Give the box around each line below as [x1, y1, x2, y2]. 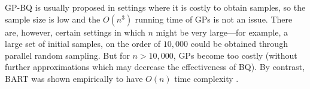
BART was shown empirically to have [5, 72, 143, 84]
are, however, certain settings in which [5, 26, 145, 38]
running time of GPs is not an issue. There [135, 12, 293, 25]
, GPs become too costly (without [173, 49, 297, 61]
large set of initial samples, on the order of [5, 37, 161, 50]
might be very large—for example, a [156, 26, 288, 38]
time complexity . [174, 72, 239, 84]
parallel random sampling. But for [5, 49, 130, 61]
